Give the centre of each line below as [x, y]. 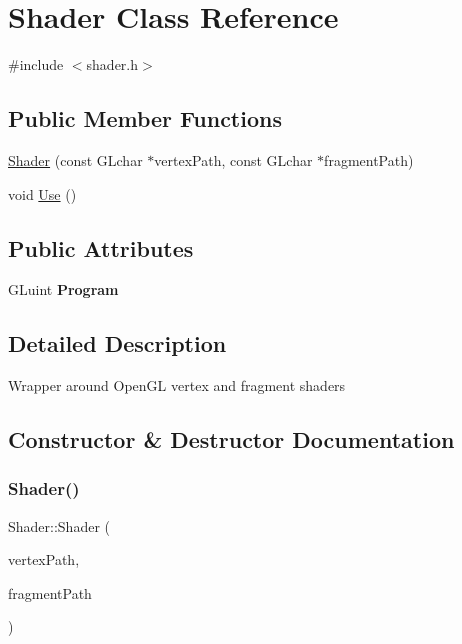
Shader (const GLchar [75, 159]
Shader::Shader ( [59, 525]
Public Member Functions [145, 118]
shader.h [112, 64]
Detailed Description [117, 343]
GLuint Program [63, 289]
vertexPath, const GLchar [233, 159]
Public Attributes [101, 247]
